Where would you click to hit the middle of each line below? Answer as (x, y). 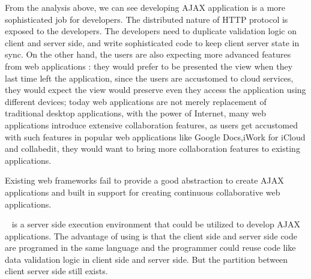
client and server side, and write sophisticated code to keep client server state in (152, 42)
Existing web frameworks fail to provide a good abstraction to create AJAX (144, 180)
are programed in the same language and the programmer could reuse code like (150, 247)
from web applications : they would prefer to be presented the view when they (149, 66)
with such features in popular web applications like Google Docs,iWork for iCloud (155, 136)
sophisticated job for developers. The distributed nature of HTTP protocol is (146, 19)
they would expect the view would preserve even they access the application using (155, 90)
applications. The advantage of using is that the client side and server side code (151, 235)
